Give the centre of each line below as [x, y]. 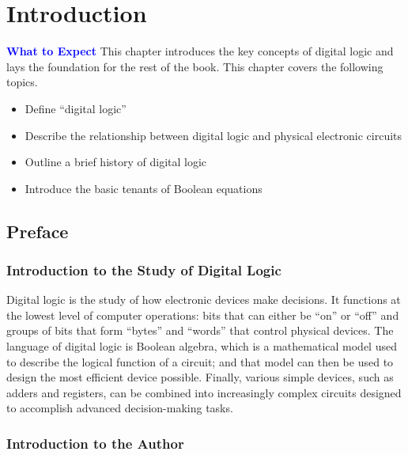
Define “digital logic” [76, 108]
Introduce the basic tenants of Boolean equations [144, 188]
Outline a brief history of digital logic [116, 162]
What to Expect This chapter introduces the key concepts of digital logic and [200, 51]
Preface [38, 231]
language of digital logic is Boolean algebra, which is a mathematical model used [202, 346]
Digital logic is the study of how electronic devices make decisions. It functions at [204, 300]
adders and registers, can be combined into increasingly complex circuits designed [204, 392]
